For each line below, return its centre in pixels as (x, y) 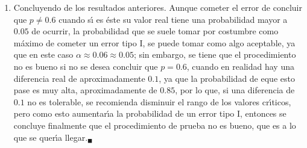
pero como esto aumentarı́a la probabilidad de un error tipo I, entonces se (150, 113)
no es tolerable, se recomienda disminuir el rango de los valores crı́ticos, (159, 101)
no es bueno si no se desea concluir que (86, 66)
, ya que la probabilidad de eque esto (227, 78)
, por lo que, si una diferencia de (235, 90)
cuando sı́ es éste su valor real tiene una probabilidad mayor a (173, 19)
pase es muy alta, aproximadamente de (85, 90)
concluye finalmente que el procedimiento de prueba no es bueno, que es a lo (155, 125)
